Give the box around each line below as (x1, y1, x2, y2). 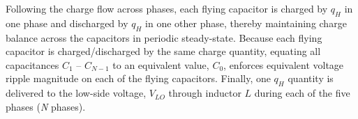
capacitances (6, 57, 59, 72)
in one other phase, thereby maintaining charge (145, 15, 347, 30)
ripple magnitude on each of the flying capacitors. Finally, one (6, 71, 271, 86)
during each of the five (254, 86, 350, 100)
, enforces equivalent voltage (223, 57, 344, 72)
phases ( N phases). (6, 99, 86, 113)
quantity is (288, 71, 334, 86)
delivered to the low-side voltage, (6, 86, 147, 100)
